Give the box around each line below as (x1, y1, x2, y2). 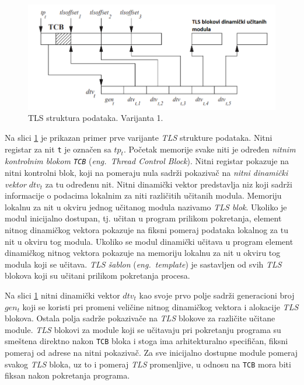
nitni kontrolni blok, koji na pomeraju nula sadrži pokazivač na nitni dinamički (5, 166, 288, 178)
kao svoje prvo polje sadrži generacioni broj (139, 289, 295, 301)
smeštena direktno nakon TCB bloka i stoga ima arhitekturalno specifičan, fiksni (5, 335, 288, 347)
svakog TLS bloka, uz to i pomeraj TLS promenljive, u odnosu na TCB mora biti (5, 358, 291, 370)
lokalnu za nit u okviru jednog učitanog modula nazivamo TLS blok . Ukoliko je (5, 200, 287, 213)
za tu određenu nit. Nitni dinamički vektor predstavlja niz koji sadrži (45, 178, 292, 190)
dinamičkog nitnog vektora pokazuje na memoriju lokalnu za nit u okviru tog (5, 247, 281, 259)
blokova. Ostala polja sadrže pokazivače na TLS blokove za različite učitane (5, 312, 275, 324)
